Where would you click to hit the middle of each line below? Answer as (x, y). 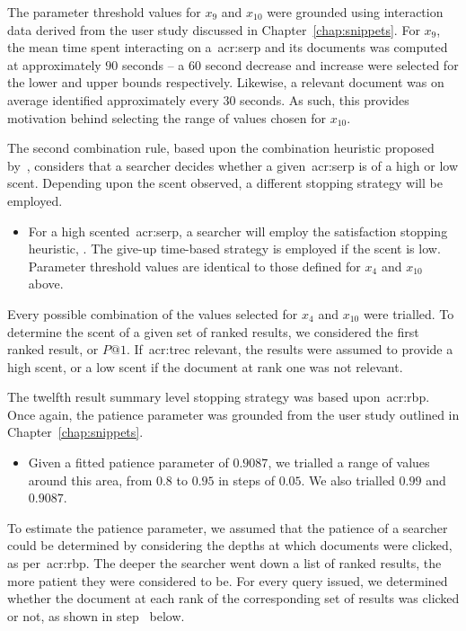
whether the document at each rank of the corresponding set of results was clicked (233, 598)
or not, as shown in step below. (96, 615)
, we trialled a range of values (349, 462)
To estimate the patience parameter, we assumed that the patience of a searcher (228, 527)
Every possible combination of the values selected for (153, 313)
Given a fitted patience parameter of (128, 462)
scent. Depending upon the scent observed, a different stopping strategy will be (225, 183)
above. (46, 284)
